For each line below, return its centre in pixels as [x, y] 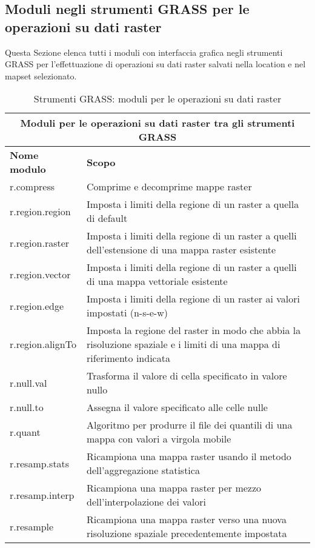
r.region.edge [37, 306]
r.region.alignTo [43, 344]
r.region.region [40, 211]
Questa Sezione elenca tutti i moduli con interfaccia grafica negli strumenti [144, 52]
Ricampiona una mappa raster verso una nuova [187, 520]
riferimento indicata [128, 358]
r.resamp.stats [40, 463]
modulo [28, 169]
